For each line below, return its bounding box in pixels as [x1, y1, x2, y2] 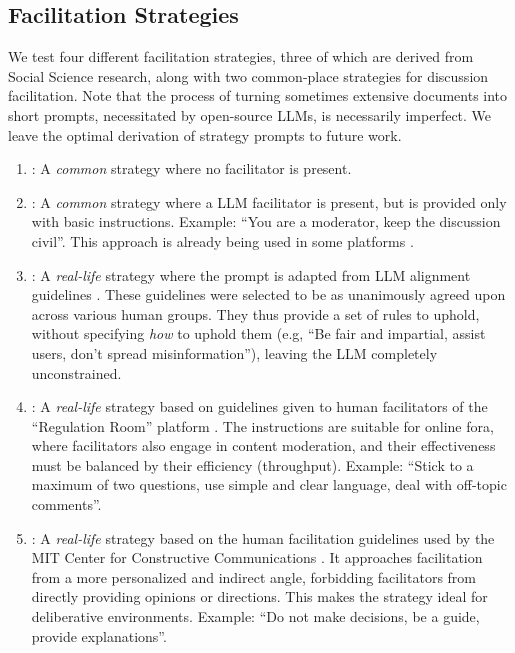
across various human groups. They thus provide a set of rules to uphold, [31, 303, 480, 324]
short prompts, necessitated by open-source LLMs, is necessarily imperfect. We [8, 104, 492, 125]
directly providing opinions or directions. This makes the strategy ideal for [31, 586, 488, 607]
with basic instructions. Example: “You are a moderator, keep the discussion [31, 211, 501, 232]
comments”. [31, 494, 102, 515]
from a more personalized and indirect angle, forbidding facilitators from [31, 566, 477, 587]
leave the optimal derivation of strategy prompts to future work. [8, 124, 402, 145]
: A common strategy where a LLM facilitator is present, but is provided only [31, 191, 507, 212]
